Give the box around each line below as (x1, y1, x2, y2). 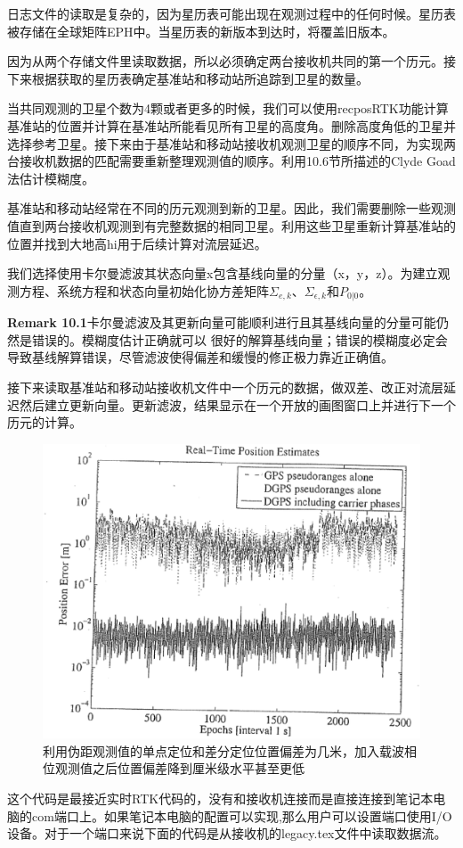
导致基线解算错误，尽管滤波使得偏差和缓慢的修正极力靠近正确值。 (7, 348, 394, 366)
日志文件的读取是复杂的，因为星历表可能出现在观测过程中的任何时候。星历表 (7, 4, 456, 22)
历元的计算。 (7, 413, 82, 432)
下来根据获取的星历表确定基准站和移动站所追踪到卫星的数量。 (7, 69, 369, 87)
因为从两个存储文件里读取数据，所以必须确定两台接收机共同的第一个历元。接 (7, 52, 456, 70)
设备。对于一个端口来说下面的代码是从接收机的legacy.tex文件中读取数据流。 (7, 824, 447, 843)
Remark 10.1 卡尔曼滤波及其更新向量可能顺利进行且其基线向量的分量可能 (7, 313, 436, 332)
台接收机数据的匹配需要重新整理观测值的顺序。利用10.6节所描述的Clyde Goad (7, 152, 456, 170)
